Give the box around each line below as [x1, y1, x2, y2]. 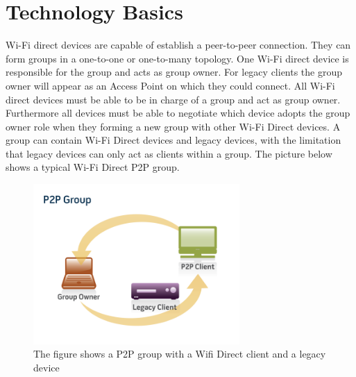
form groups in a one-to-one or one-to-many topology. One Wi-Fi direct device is [6, 51, 349, 65]
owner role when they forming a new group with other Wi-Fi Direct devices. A [6, 119, 341, 133]
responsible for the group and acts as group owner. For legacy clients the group [6, 65, 343, 79]
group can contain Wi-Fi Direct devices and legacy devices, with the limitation [6, 133, 341, 147]
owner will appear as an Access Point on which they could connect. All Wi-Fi [6, 78, 335, 92]
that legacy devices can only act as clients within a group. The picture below [6, 146, 332, 160]
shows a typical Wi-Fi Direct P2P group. [6, 160, 180, 174]
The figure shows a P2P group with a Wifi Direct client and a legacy [33, 346, 326, 361]
